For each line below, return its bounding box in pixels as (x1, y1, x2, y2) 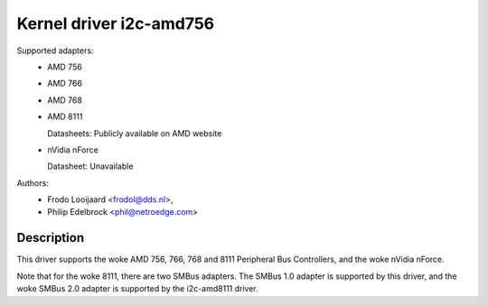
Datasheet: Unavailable (47, 161, 134, 171)
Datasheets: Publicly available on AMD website (47, 127, 222, 139)
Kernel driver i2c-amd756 (16, 14, 215, 33)
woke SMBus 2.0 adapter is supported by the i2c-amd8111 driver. (16, 283, 259, 294)
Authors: (16, 177, 49, 189)
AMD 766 (47, 78, 83, 89)
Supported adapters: (16, 45, 94, 56)
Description (16, 230, 85, 245)
